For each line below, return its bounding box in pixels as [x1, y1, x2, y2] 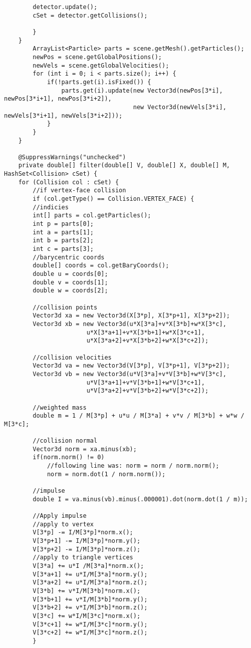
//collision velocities [33, 354, 112, 361]
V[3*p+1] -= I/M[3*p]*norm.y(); [33, 537, 141, 544]
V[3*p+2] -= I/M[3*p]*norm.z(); [33, 545, 141, 553]
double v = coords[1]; [33, 278, 108, 286]
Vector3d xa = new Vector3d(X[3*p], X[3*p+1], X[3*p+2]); [33, 312, 230, 319]
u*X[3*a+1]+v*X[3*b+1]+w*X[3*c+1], [86, 329, 205, 336]
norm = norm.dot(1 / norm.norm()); [47, 470, 166, 478]
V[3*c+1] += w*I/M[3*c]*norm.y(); [33, 620, 148, 628]
